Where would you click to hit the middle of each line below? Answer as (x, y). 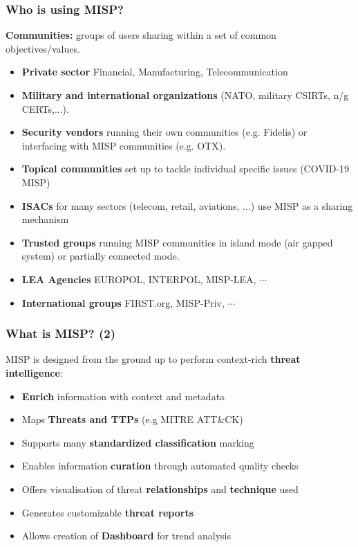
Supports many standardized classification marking (138, 442)
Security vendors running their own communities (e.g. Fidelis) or (164, 132)
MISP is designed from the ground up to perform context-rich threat (153, 359)
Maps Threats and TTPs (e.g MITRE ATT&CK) (132, 419)
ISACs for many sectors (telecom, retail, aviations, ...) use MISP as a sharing (187, 205)
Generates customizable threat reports (107, 512)
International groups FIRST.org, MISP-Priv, (123, 302)
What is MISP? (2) (61, 333)
